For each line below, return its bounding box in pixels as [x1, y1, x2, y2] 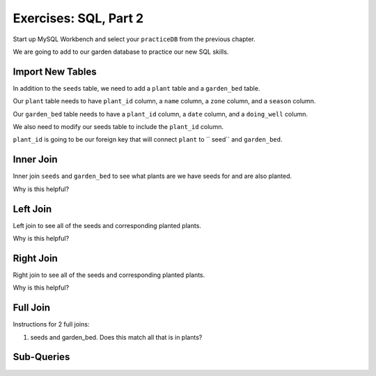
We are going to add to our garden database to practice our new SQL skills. [13, 47, 229, 56]
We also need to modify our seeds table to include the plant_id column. [13, 123, 224, 131]
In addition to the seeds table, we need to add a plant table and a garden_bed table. [13, 84, 260, 92]
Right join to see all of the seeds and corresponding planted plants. [13, 271, 205, 279]
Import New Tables [13, 66, 97, 77]
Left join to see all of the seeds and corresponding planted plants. [13, 221, 202, 230]
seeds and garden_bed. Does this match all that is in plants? [30, 333, 203, 341]
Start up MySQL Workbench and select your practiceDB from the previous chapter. [13, 35, 256, 43]
